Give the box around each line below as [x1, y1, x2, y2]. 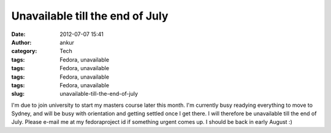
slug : [11, 90, 25, 98]
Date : [11, 31, 26, 38]
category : [11, 48, 37, 55]
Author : [11, 38, 32, 46]
